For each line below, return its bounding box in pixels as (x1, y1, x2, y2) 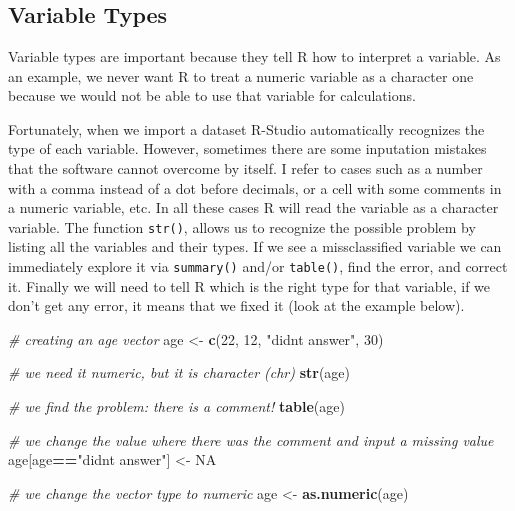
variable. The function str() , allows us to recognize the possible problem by (8, 216, 476, 237)
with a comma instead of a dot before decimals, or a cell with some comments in (8, 177, 502, 198)
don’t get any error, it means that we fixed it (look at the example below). (8, 295, 465, 316)
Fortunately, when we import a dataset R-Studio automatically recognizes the (8, 118, 485, 139)
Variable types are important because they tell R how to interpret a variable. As (8, 45, 501, 66)
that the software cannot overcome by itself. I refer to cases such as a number (8, 157, 483, 178)
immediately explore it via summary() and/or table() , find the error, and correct (8, 255, 508, 276)
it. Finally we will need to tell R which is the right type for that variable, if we (8, 275, 491, 296)
